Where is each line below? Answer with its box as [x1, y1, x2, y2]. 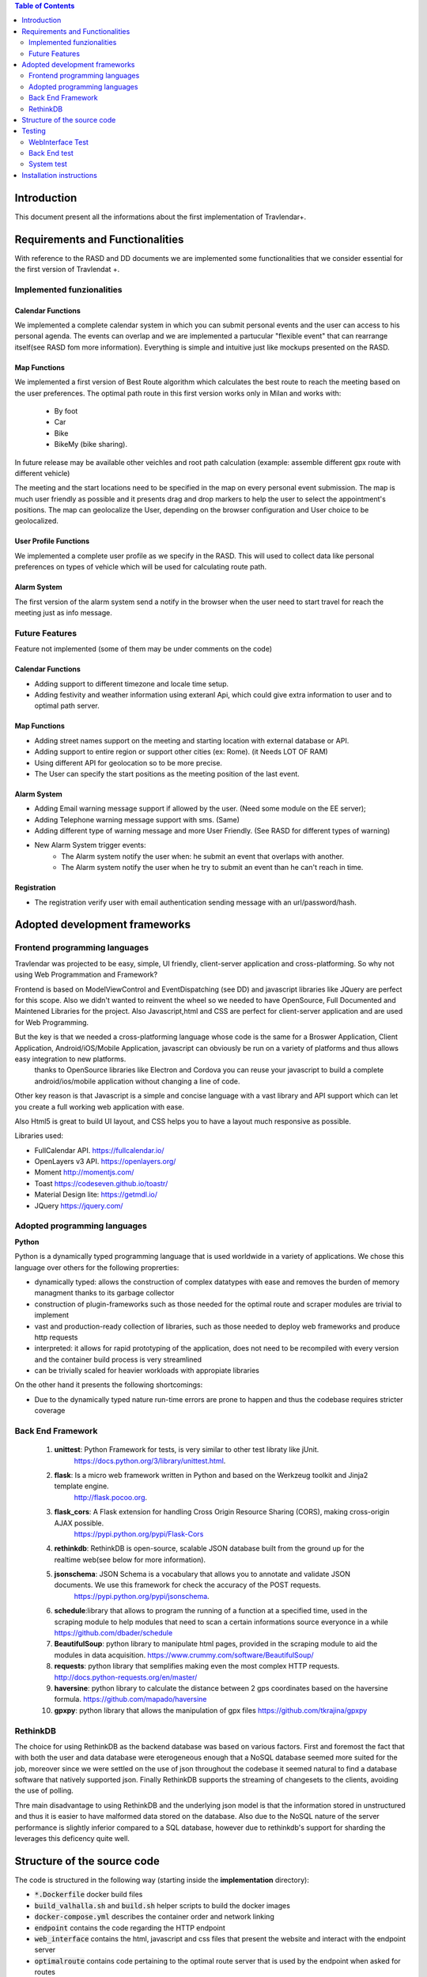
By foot [54, 406, 78, 415]
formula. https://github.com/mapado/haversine [54, 1695, 207, 1704]
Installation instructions [21, 170, 98, 180]
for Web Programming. [14, 1017, 89, 1027]
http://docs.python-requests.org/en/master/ [54, 1673, 198, 1682]
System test [28, 159, 67, 169]
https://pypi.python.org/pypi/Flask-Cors [74, 1529, 204, 1538]
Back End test [28, 149, 74, 158]
